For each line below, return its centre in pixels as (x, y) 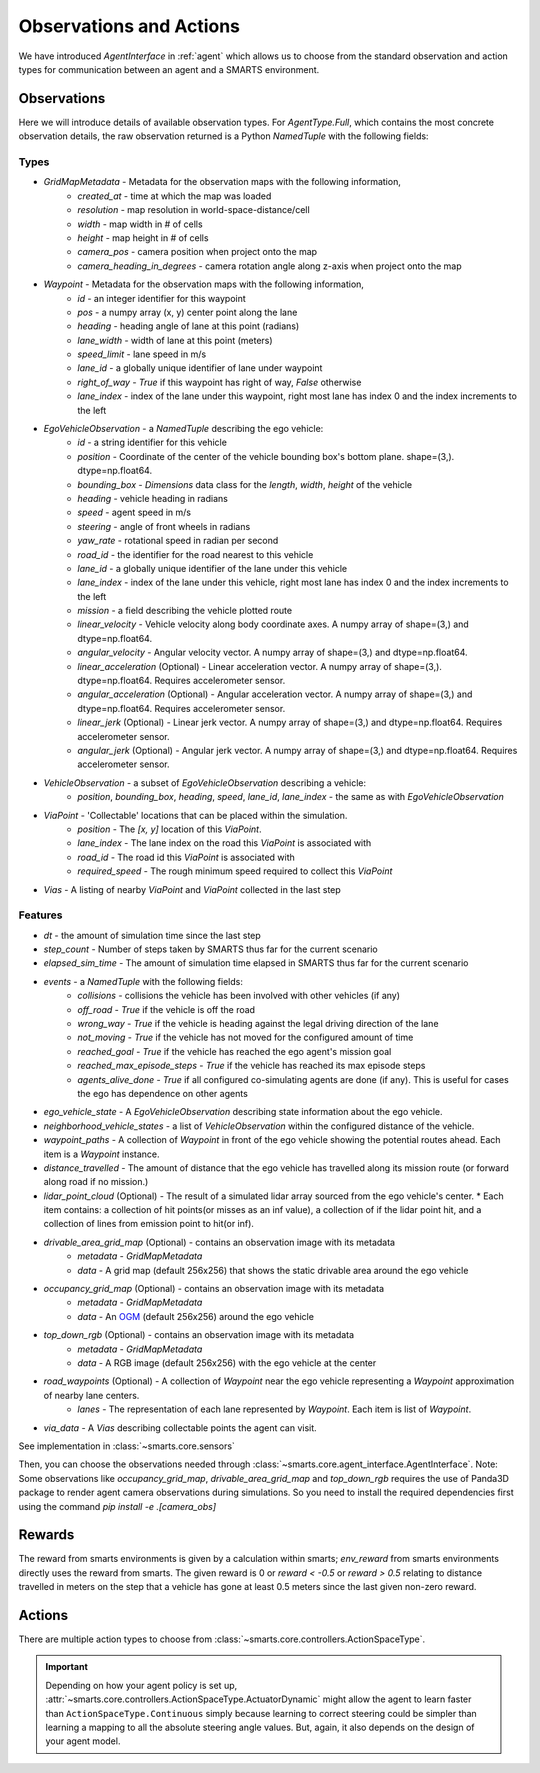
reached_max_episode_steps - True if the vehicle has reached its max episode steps (251, 1066)
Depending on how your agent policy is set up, (141, 1685)
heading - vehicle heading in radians (153, 498)
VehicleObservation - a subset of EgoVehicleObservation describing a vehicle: (205, 782)
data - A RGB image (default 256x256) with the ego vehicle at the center (227, 1362)
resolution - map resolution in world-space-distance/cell (193, 210)
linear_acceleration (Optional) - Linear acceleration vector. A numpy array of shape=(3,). (259, 666)
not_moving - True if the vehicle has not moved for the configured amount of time (245, 1037)
